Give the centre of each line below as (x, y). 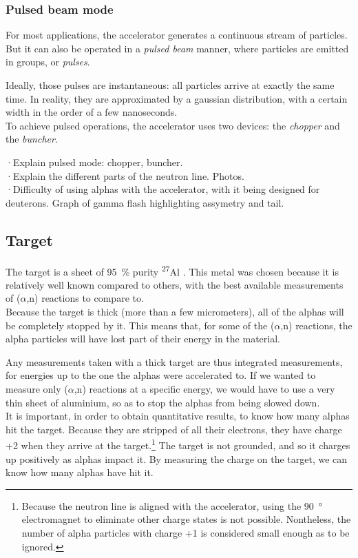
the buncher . (32, 139)
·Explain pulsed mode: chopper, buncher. (94, 162)
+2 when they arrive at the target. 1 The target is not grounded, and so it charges (178, 444)
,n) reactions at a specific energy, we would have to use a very (204, 388)
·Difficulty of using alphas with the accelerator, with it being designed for (163, 189)
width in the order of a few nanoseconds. (92, 112)
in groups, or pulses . (48, 62)
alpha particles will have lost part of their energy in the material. (143, 339)
